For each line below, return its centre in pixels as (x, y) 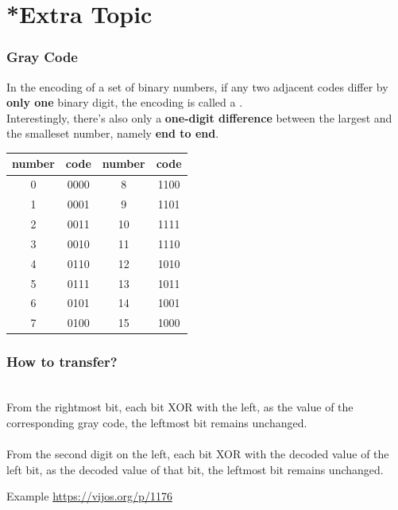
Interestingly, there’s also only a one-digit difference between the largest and (199, 117)
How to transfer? (62, 362)
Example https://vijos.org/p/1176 (89, 496)
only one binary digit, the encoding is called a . (125, 102)
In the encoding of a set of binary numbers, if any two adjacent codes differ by (197, 86)
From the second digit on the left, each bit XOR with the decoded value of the (198, 453)
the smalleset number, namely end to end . (113, 133)
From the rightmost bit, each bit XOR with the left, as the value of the (180, 407)
